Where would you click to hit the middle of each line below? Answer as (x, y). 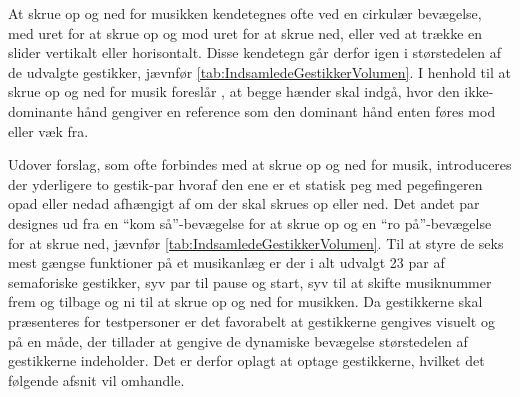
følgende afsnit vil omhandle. (96, 379)
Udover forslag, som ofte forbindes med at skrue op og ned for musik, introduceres (260, 164)
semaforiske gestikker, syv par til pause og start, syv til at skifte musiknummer (250, 281)
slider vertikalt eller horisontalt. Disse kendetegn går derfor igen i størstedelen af (254, 52)
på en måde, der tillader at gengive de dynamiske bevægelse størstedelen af (238, 340)
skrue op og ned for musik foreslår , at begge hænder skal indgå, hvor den (234, 91)
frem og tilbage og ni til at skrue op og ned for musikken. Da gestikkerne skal (245, 301)
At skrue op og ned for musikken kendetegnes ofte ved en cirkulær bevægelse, (245, 13)
